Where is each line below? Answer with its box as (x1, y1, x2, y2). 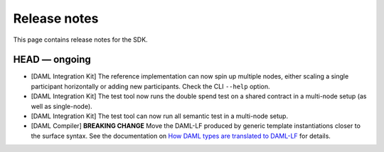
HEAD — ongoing (13, 54, 92, 66)
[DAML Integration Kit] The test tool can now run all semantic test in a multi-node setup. (31, 112, 288, 120)
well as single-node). (31, 102, 92, 110)
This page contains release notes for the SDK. (13, 35, 149, 44)
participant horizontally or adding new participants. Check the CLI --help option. (31, 82, 270, 90)
